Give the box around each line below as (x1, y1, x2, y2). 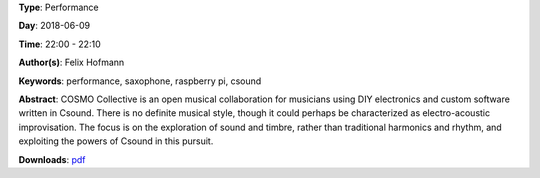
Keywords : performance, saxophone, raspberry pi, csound (18, 75, 262, 87)
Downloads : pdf (18, 153, 86, 165)
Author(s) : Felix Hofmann (18, 56, 125, 69)
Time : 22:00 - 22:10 (18, 38, 101, 50)
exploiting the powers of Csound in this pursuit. (18, 135, 214, 147)
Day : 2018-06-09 (18, 20, 91, 32)
